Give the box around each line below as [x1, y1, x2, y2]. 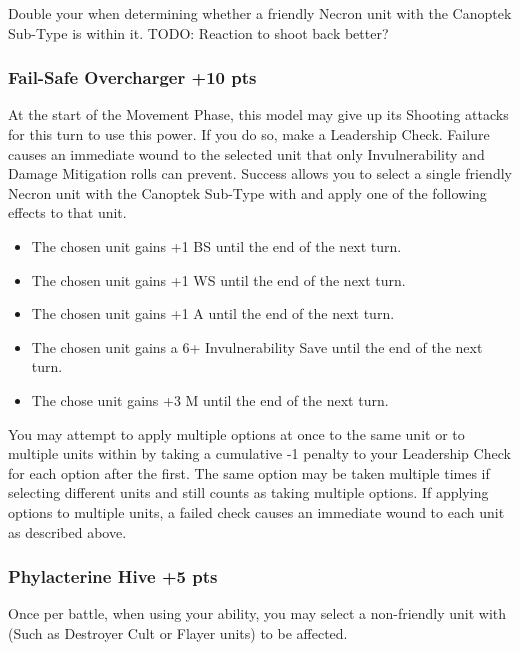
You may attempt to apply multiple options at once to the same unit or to [8, 423, 465, 444]
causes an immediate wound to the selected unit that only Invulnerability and [8, 143, 485, 164]
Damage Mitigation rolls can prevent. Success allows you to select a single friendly [8, 163, 512, 184]
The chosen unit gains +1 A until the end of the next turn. [31, 303, 395, 324]
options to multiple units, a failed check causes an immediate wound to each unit [8, 501, 505, 522]
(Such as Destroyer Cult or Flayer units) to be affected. [8, 622, 348, 643]
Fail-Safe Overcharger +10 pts [8, 65, 257, 90]
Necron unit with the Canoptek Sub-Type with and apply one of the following [8, 182, 487, 203]
